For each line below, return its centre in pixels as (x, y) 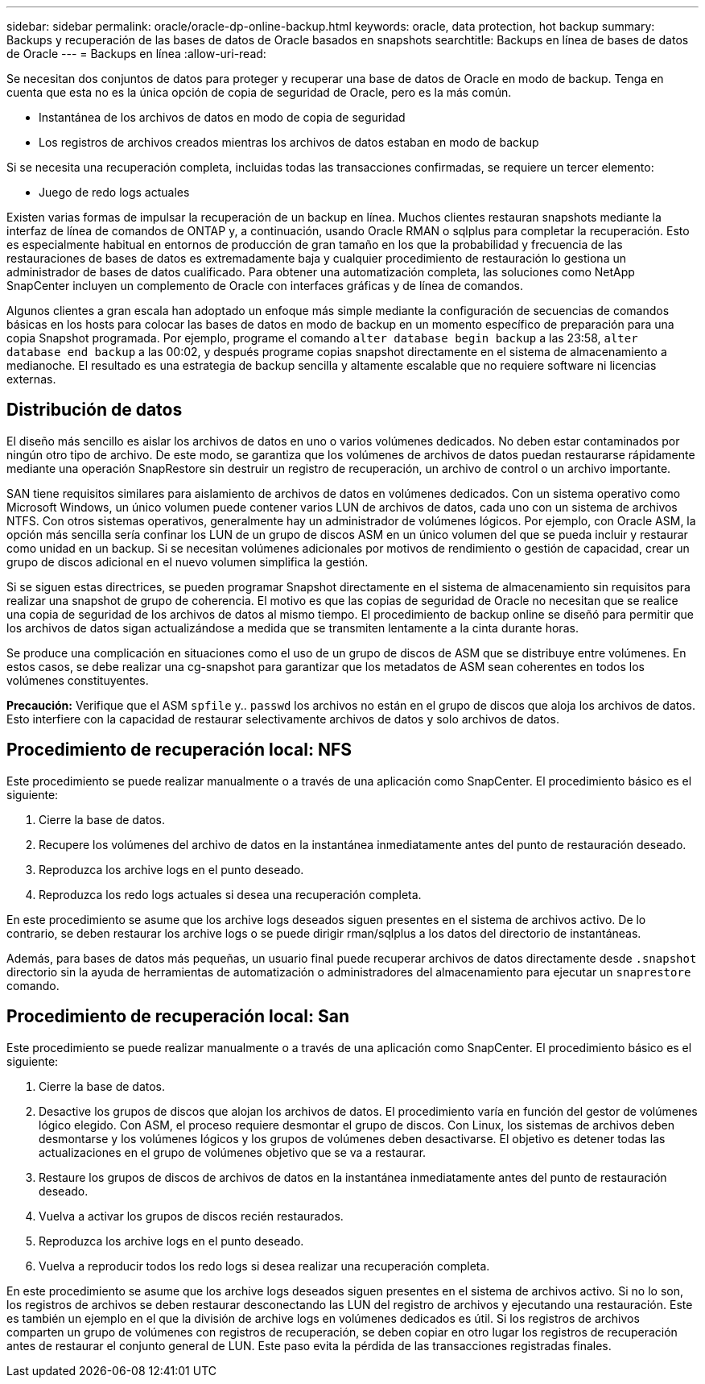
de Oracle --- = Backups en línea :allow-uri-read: (136, 54)
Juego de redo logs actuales (114, 192)
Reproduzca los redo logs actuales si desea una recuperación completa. (230, 894)
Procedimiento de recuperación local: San (178, 1017)
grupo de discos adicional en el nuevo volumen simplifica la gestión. (188, 561)
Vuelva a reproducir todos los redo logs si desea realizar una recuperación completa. (264, 1266)
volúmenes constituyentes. (78, 680)
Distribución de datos (95, 410)
